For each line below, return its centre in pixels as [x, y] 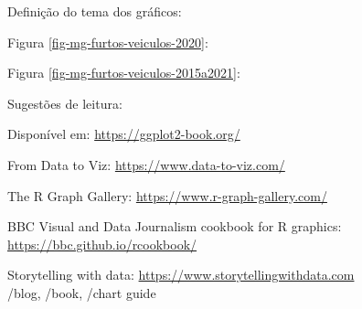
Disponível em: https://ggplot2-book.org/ [124, 134]
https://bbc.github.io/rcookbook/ [102, 244]
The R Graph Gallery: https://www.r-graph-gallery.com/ [167, 195]
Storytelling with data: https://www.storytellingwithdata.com [181, 275]
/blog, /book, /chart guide [82, 292]
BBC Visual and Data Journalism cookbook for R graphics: [175, 226]
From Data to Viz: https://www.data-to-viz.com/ [146, 164]
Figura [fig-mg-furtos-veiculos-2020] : [108, 42]
